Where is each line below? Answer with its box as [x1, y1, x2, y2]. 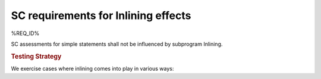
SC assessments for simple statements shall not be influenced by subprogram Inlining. [11, 40, 223, 48]
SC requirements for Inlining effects [11, 9, 191, 22]
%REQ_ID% [11, 30, 40, 37]
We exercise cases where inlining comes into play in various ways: [11, 65, 174, 72]
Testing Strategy [11, 52, 62, 61]
